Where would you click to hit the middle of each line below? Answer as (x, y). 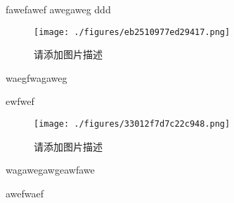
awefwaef (25, 193)
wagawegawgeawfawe (50, 170)
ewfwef (20, 101)
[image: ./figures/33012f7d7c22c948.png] (132, 124)
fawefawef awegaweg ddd (58, 9)
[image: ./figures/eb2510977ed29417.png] (132, 32)
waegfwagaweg (37, 77)
